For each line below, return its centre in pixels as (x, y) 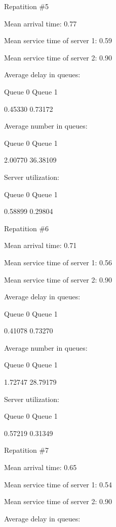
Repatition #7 (27, 450)
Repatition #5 (27, 6)
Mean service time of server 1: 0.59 (58, 40)
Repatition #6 (27, 228)
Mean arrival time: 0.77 (41, 23)
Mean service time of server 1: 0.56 (58, 262)
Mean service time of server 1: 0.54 (58, 484)
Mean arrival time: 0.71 (41, 245)
